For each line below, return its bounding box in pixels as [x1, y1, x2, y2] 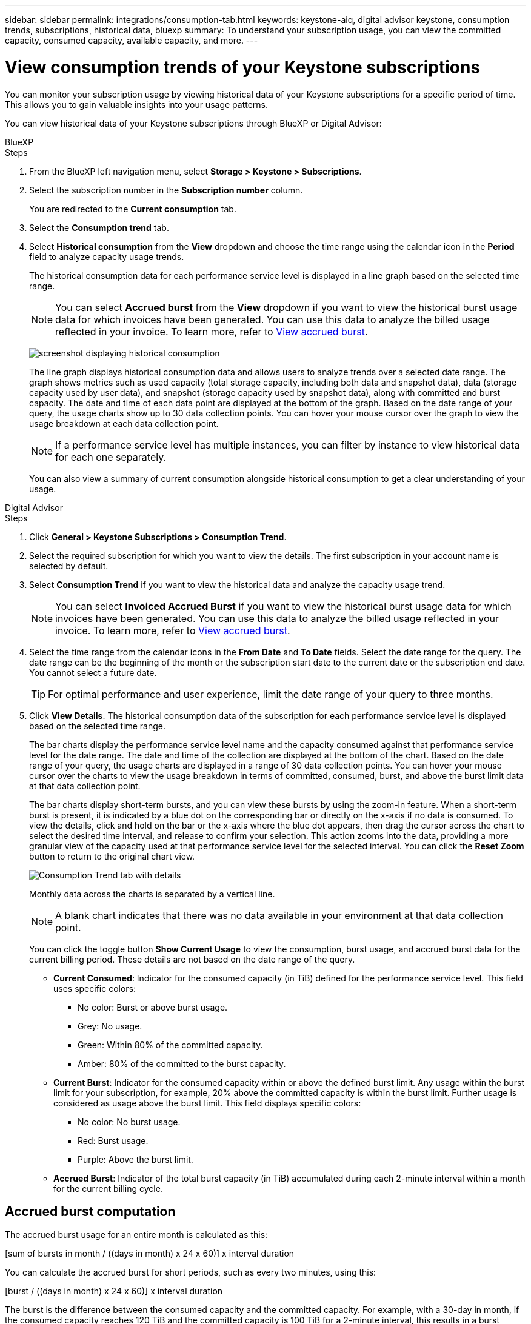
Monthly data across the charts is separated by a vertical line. [29, 888, 275, 899]
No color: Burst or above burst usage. [78, 1001, 228, 1012]
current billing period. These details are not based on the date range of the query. [29, 954, 355, 965]
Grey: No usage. [78, 1020, 142, 1031]
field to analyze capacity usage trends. [29, 251, 184, 262]
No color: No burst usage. [78, 1116, 181, 1127]
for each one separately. [55, 450, 167, 463]
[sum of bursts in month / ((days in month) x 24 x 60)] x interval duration [5, 1248, 295, 1259]
